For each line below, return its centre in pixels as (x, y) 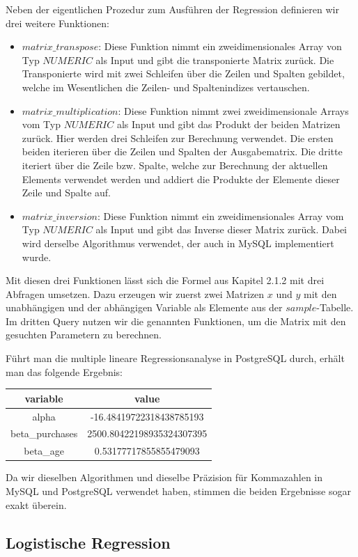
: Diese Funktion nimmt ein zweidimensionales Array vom (220, 215)
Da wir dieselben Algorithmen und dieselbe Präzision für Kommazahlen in (164, 477)
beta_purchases (44, 433)
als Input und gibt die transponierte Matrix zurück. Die (215, 60)
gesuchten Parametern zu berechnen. (84, 335)
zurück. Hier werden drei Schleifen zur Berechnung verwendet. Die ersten (178, 138)
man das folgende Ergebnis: (64, 371)
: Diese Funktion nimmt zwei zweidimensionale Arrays (233, 110)
